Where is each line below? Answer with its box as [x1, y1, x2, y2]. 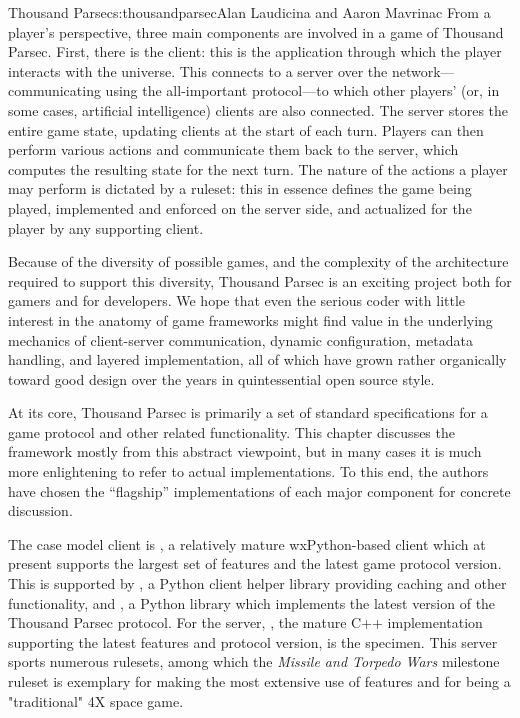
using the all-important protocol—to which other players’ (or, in [105, 80, 500, 101]
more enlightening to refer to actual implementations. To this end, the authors [8, 461, 489, 482]
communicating [8, 80, 101, 101]
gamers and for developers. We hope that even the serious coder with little [8, 290, 466, 311]
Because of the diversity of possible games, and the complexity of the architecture [8, 251, 509, 272]
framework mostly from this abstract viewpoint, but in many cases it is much [8, 441, 482, 462]
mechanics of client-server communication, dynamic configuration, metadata [8, 329, 473, 350]
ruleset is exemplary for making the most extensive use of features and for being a [8, 671, 511, 691]
